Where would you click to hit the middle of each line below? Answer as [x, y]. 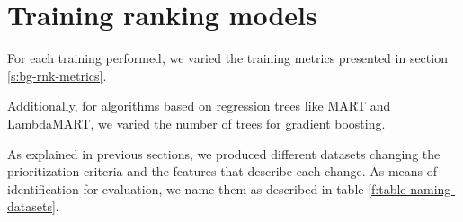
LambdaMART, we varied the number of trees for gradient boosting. [196, 123]
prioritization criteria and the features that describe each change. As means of [223, 171]
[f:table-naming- [412, 188]
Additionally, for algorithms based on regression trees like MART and [199, 106]
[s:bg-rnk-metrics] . [57, 75]
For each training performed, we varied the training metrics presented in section [227, 58]
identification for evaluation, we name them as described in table [186, 188]
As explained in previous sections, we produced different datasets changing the [224, 153]
